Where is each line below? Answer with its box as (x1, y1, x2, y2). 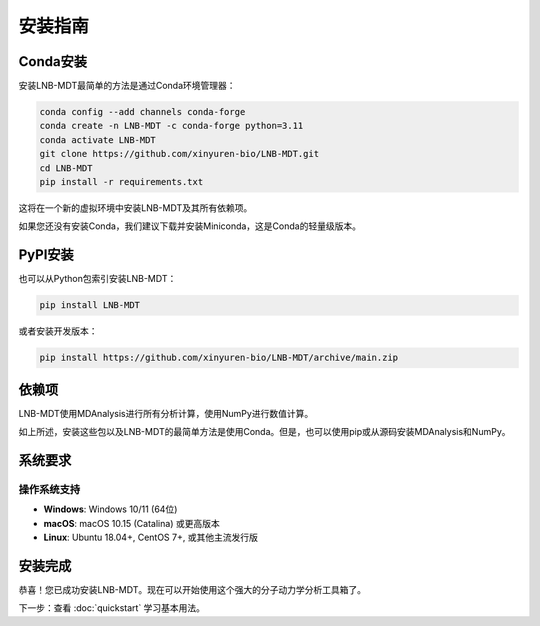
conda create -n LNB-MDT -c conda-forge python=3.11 (39, 120, 304, 132)
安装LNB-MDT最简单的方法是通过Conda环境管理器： (18, 80, 236, 92)
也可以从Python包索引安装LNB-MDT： (18, 273, 177, 285)
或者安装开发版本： (18, 325, 98, 337)
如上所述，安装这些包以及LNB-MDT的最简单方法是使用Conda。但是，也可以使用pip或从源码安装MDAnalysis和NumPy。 (18, 426, 511, 438)
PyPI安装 (18, 246, 74, 264)
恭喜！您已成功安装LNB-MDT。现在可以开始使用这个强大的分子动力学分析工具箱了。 (18, 583, 367, 595)
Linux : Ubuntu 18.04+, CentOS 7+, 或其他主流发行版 (43, 531, 259, 544)
